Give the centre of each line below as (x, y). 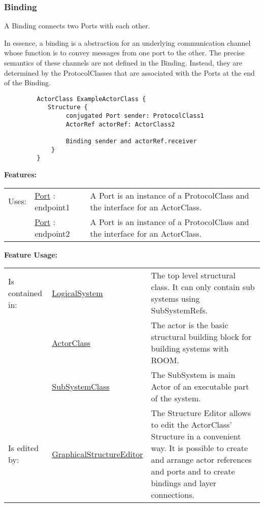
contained (25, 293)
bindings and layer (184, 483)
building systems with (190, 348)
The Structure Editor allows (201, 413)
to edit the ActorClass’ (191, 425)
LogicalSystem (77, 293)
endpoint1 (52, 207)
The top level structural (193, 275)
